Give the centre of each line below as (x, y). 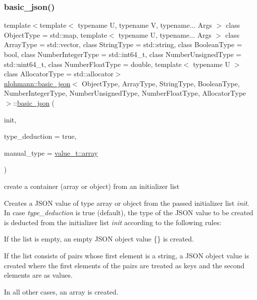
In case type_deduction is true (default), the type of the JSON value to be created (129, 212)
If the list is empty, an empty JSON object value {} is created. (99, 239)
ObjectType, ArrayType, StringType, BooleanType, (161, 83)
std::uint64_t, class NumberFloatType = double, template (93, 64)
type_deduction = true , (40, 136)
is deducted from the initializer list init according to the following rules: (113, 222)
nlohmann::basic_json (37, 83)
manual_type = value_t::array (51, 152)
